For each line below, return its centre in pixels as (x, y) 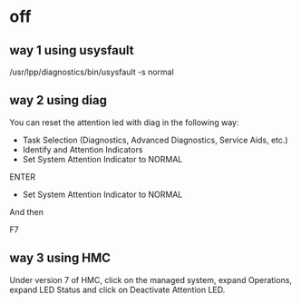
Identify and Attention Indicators (83, 149)
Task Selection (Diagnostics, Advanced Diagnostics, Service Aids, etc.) (155, 140)
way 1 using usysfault (72, 50)
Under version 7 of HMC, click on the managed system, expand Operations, (151, 279)
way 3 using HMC (60, 258)
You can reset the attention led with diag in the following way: (124, 122)
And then (26, 211)
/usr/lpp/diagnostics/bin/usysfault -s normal (92, 72)
